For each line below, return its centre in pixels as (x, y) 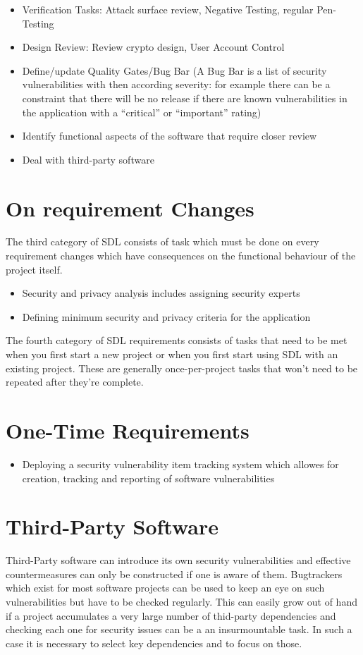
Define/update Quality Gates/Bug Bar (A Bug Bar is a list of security (174, 70)
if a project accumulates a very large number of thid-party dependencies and (171, 615)
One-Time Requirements (128, 430)
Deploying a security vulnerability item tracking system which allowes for (180, 464)
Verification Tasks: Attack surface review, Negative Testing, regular (168, 9)
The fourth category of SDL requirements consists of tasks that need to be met (177, 340)
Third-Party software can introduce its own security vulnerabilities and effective (178, 560)
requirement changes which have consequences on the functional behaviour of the (181, 256)
